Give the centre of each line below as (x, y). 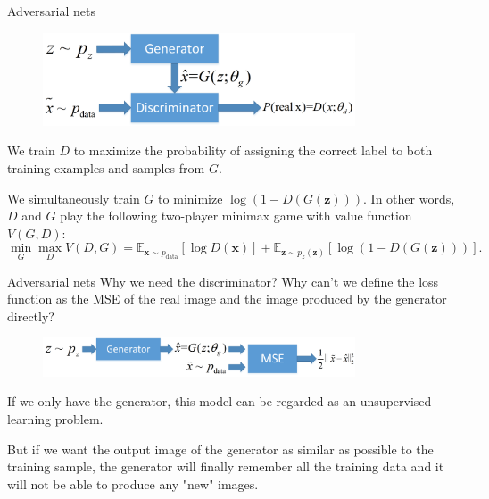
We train (31, 150)
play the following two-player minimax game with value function (236, 216)
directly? (31, 316)
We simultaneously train (74, 198)
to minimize (191, 198)
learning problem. (55, 418)
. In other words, (409, 198)
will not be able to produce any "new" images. (133, 483)
